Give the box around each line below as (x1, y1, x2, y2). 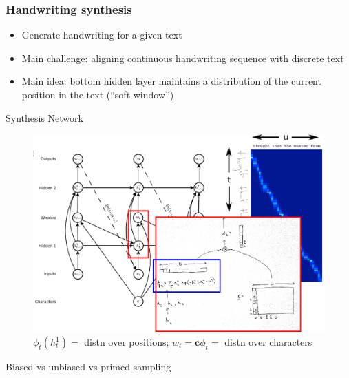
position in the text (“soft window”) (21, 87, 174, 101)
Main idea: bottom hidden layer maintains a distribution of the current (21, 74, 321, 88)
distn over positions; (84, 335, 169, 348)
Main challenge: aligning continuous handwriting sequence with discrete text (21, 50, 344, 65)
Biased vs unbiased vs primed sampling (6, 359, 171, 373)
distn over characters (224, 335, 313, 348)
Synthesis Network (6, 110, 83, 125)
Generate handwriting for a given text (21, 28, 182, 42)
